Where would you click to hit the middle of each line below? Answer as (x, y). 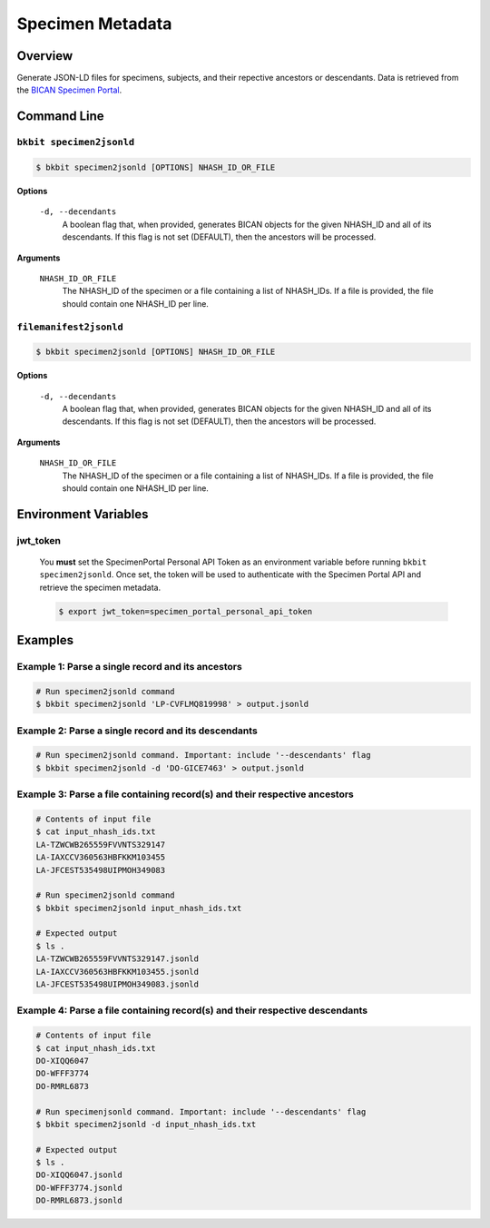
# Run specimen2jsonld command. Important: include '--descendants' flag (203, 755)
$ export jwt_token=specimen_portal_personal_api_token (186, 611)
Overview (45, 56)
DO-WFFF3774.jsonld (79, 1188)
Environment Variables (83, 514)
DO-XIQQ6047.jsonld (79, 1175)
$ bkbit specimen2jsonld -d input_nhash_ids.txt (146, 1124)
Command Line (60, 117)
